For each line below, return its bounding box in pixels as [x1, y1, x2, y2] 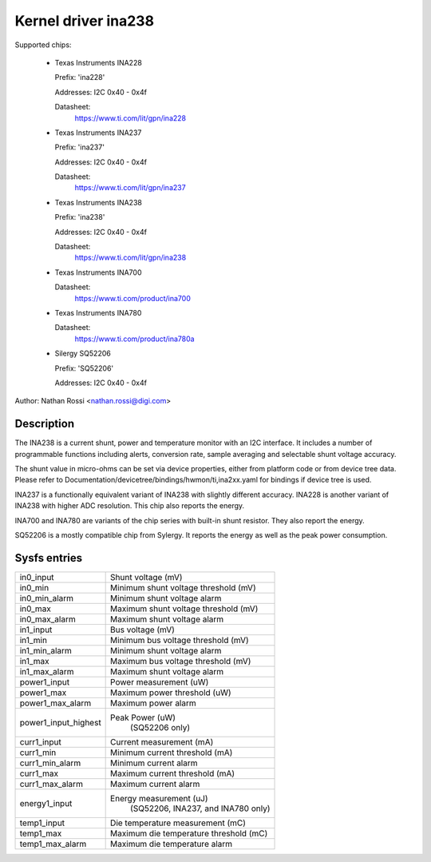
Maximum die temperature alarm [110, 838, 233, 849]
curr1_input [19, 736, 61, 747]
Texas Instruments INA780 [54, 308, 142, 317]
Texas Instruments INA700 [54, 268, 142, 277]
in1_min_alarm [19, 645, 72, 656]
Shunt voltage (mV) [110, 571, 183, 582]
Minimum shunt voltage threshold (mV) [110, 582, 256, 593]
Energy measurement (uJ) [110, 792, 208, 804]
